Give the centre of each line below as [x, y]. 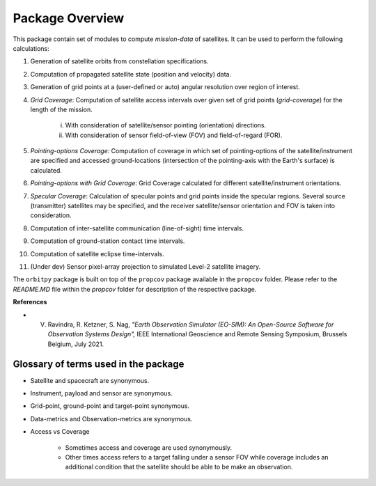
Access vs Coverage [60, 432]
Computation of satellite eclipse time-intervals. [97, 253]
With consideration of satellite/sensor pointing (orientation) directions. [166, 125]
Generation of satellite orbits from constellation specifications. [119, 61]
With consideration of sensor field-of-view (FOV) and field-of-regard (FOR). [174, 135]
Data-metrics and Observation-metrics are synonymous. [111, 418]
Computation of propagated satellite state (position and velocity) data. [131, 74]
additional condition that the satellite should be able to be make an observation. [179, 467]
